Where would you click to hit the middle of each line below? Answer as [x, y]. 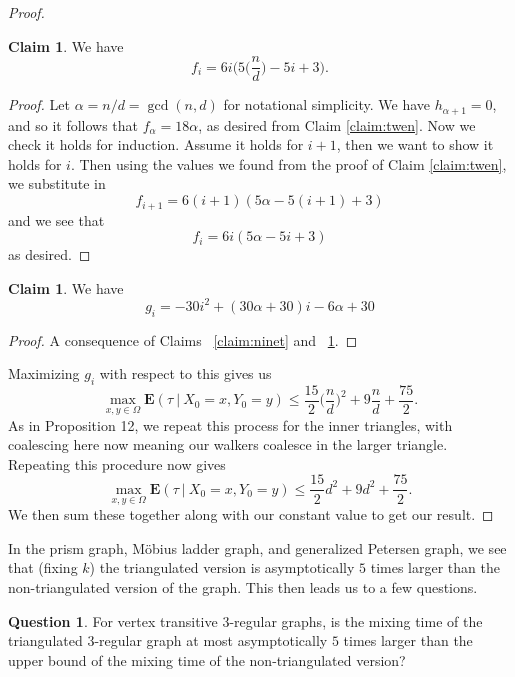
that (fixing [43, 567]
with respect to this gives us [185, 373]
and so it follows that [73, 124]
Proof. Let [39, 104]
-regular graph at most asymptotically [211, 640]
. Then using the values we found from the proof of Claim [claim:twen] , [288, 163]
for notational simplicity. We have [327, 104]
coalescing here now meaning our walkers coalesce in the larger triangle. [228, 444]
